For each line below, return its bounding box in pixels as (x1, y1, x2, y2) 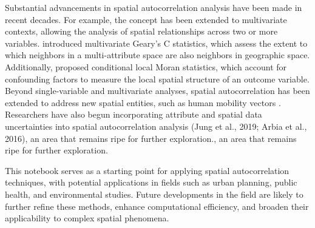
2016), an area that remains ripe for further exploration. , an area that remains (5, 132, 297, 144)
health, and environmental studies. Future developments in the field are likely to (5, 187, 303, 200)
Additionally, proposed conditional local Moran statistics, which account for (5, 60, 287, 73)
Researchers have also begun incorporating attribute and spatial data (5, 108, 262, 121)
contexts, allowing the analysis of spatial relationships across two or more (5, 25, 278, 38)
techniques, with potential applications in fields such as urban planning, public (5, 176, 297, 189)
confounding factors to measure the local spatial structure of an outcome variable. (5, 72, 310, 85)
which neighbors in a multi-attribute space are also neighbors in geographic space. (5, 49, 310, 61)
